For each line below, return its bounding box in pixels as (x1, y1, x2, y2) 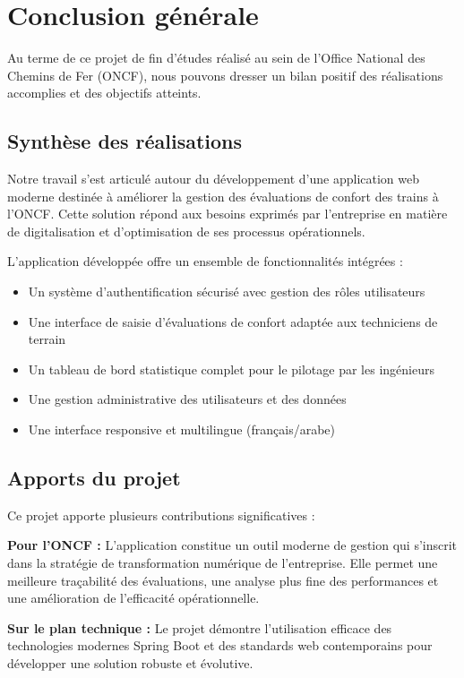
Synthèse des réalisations (7, 127, 243, 155)
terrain (28, 330, 66, 348)
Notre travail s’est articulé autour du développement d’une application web (7, 169, 419, 188)
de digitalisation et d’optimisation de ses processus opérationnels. (7, 221, 365, 240)
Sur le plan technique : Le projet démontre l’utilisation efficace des (7, 618, 392, 637)
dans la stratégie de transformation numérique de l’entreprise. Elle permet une (7, 554, 438, 572)
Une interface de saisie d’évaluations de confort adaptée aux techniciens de (28, 312, 438, 330)
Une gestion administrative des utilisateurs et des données (28, 390, 347, 408)
